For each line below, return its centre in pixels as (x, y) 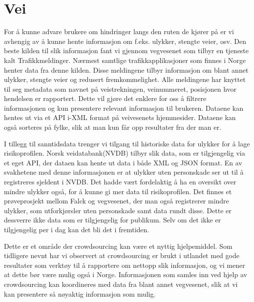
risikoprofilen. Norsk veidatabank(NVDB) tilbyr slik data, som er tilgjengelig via (125, 153)
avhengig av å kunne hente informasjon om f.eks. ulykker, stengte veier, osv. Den (125, 41)
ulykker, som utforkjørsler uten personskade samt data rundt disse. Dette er (118, 210)
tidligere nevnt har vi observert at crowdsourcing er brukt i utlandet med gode (122, 255)
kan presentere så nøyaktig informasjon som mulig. (80, 293)
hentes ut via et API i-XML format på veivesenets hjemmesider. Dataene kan (120, 117)
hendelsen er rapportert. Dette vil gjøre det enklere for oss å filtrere (105, 98)
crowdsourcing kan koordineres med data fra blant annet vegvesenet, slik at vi (121, 284)
